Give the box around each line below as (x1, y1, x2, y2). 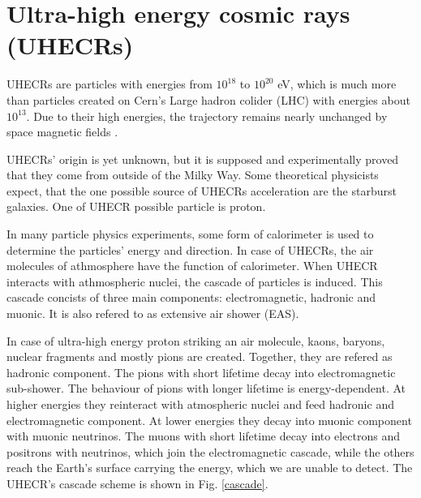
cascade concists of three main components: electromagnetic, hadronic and (6, 289, 376, 306)
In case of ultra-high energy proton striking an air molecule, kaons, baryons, (6, 332, 385, 349)
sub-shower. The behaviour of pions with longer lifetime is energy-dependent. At (6, 380, 406, 397)
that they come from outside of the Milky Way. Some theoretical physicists (6, 166, 379, 183)
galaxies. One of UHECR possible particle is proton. (6, 198, 266, 215)
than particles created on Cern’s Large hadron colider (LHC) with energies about (6, 91, 410, 108)
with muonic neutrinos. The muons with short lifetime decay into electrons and (6, 427, 400, 444)
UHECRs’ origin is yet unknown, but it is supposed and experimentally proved (6, 150, 399, 167)
